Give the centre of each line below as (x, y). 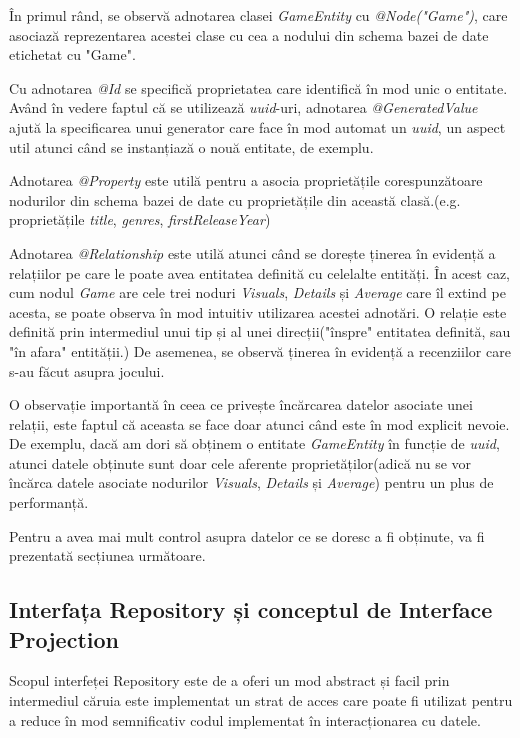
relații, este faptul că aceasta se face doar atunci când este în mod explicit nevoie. (259, 423)
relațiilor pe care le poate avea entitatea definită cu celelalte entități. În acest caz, (260, 272)
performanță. (49, 502)
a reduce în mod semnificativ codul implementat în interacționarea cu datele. (245, 719)
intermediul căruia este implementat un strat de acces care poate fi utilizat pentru (261, 700)
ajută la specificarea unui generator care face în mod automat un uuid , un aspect (257, 126)
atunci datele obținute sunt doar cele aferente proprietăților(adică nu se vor (240, 462)
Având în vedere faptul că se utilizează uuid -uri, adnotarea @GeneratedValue (243, 107)
